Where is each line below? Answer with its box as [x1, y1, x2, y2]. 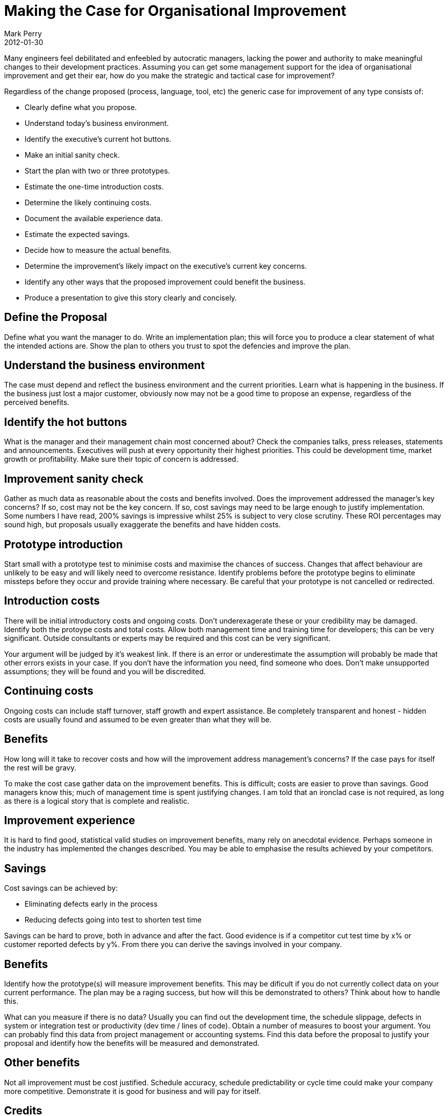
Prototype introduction [4, 538, 123, 551]
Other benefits [4, 1056, 80, 1069]
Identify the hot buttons [4, 415, 127, 428]
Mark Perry [4, 29, 42, 38]
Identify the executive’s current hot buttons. [25, 134, 172, 143]
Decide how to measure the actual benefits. [25, 245, 172, 254]
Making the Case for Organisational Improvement [4, 2, 347, 19]
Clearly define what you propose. [25, 102, 137, 112]
